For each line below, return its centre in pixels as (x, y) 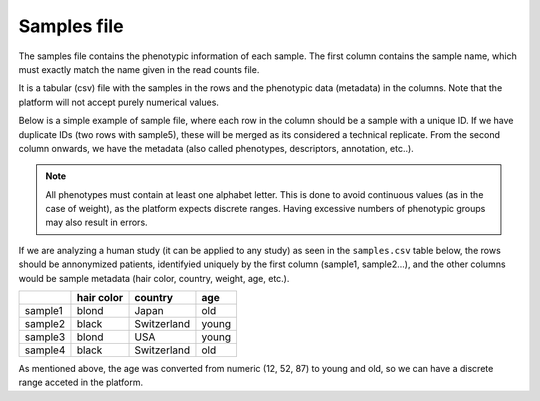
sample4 (45, 350)
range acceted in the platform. (81, 382)
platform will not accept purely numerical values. (119, 102)
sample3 (45, 337)
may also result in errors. (97, 222)
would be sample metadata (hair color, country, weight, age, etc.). (154, 278)
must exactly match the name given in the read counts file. (139, 69)
